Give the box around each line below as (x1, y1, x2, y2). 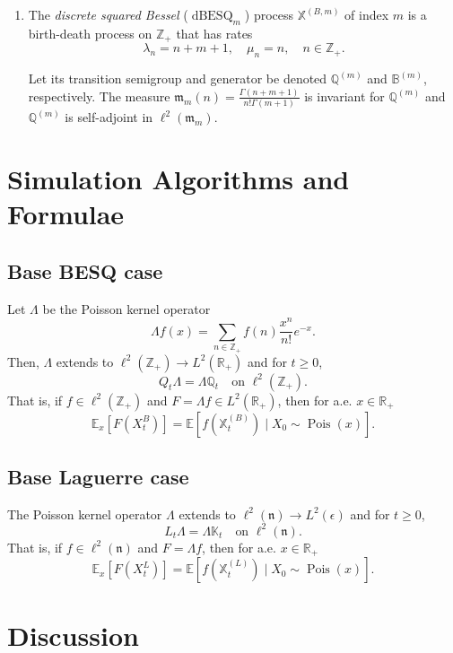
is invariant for (304, 86, 385, 105)
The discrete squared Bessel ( (28, 5, 188, 23)
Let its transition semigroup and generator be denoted (28, 69, 327, 88)
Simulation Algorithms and (7, 161, 350, 197)
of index (344, 5, 389, 23)
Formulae (7, 196, 125, 232)
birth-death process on (28, 23, 152, 42)
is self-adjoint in (65, 108, 153, 126)
